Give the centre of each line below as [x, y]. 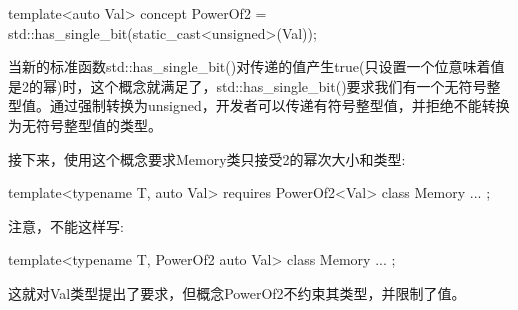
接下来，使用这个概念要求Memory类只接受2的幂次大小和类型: [207, 158]
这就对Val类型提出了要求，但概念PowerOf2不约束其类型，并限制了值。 [237, 292]
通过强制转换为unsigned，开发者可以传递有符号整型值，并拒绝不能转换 [279, 105]
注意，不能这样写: [66, 225]
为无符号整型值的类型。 [85, 124]
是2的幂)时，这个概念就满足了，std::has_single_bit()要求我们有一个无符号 [247, 85]
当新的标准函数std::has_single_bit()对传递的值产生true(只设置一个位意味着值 [256, 66]
